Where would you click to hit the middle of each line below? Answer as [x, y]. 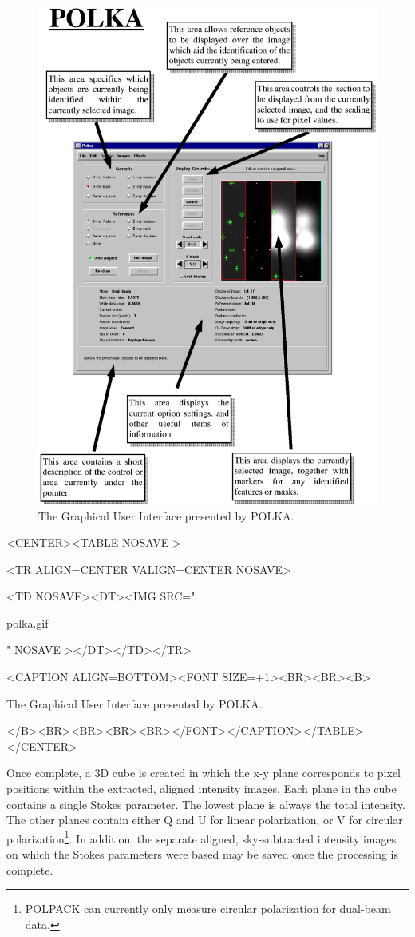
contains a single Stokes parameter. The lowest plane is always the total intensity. [206, 804]
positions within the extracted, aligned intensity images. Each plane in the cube [202, 789]
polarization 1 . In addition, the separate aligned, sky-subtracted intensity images [202, 837]
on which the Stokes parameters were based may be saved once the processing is [202, 854]
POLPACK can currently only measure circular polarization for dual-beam [208, 909]
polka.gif [28, 622]
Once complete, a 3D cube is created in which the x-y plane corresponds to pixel [204, 773]
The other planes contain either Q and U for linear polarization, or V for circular [205, 820]
